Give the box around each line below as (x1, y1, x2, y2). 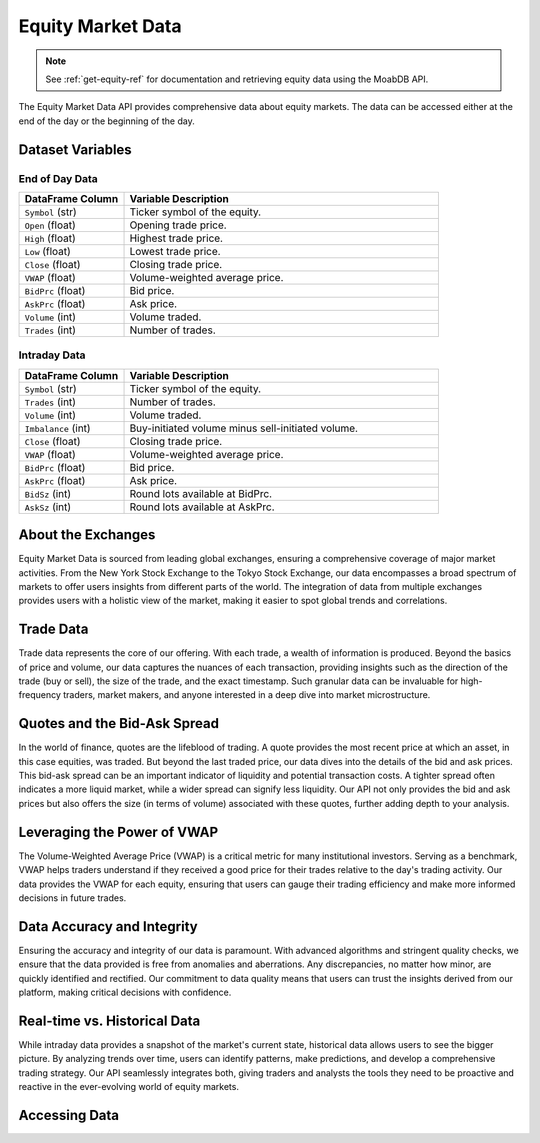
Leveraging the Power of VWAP (18, 823, 219, 840)
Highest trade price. (129, 231, 224, 245)
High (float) (24, 231, 76, 245)
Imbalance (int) (24, 421, 91, 435)
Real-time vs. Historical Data (18, 1012, 201, 1029)
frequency (18, 689, 62, 701)
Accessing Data (18, 1106, 120, 1124)
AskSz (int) (24, 500, 72, 514)
